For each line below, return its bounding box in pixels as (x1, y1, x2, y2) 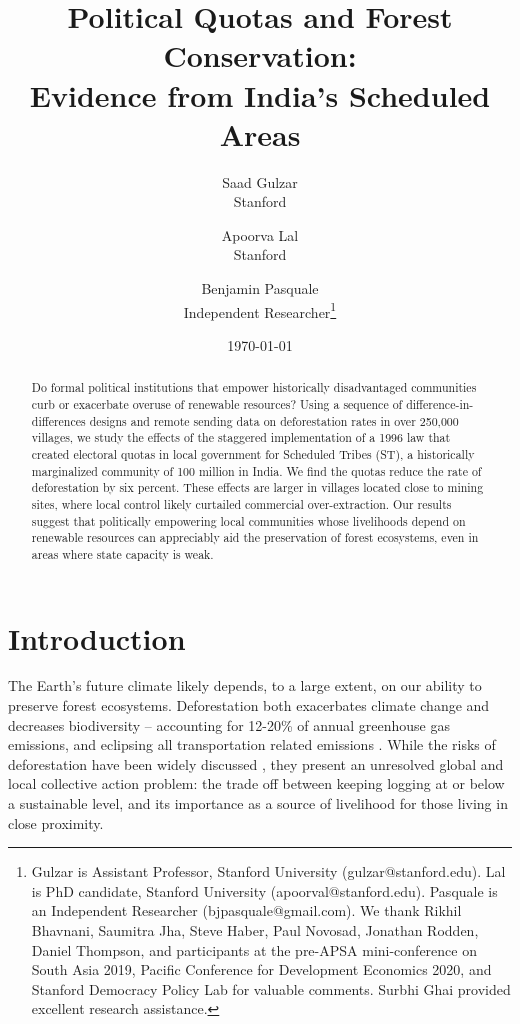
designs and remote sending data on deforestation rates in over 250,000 (89, 412, 459, 429)
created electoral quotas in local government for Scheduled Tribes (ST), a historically (31, 445, 475, 462)
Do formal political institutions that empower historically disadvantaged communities (31, 379, 477, 396)
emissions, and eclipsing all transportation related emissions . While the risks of (8, 734, 496, 755)
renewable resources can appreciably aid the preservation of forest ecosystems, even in (31, 529, 479, 546)
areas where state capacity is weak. (31, 545, 214, 562)
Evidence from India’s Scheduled (29, 74, 491, 115)
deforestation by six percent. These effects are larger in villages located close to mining (31, 479, 484, 496)
